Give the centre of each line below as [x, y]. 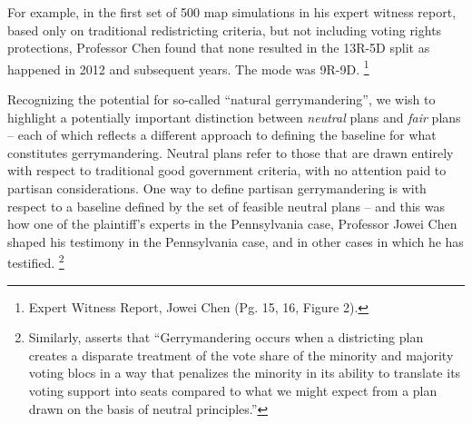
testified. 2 [36, 261]
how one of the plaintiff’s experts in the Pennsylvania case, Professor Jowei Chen [232, 224]
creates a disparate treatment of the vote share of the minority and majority [241, 355]
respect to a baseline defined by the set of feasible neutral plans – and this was [226, 206]
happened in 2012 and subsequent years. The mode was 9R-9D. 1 [188, 67]
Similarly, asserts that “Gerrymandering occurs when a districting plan [226, 337]
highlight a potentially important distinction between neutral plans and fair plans [234, 117]
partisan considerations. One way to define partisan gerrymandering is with [217, 188]
